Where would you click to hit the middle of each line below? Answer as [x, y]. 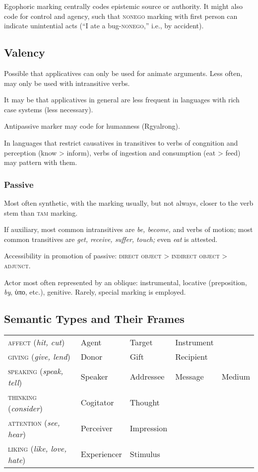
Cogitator [97, 402]
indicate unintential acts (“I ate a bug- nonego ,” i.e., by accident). [104, 26]
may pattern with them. [41, 162]
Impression [149, 428]
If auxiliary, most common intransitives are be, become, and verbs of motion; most [129, 229]
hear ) [17, 434]
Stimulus [145, 454]
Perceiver [97, 428]
